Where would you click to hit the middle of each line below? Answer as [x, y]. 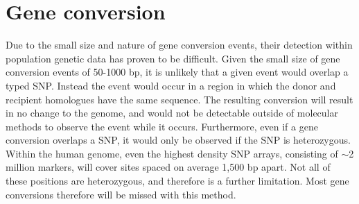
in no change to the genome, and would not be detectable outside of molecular [172, 113]
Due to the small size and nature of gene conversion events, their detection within [179, 45]
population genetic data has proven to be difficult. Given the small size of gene [173, 58]
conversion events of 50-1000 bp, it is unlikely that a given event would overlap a [177, 72]
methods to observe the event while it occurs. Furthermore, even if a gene [162, 126]
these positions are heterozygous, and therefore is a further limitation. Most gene [177, 181]
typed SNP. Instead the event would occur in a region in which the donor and [171, 85]
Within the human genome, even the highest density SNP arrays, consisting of [172, 153]
